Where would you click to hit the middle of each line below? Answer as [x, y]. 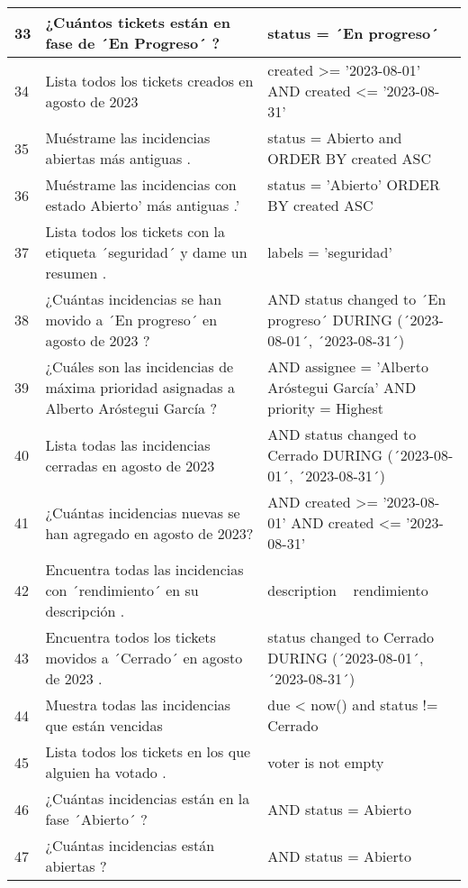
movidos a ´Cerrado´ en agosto [144, 658]
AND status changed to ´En [357, 299]
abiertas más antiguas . [118, 158]
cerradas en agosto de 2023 [130, 465]
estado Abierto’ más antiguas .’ [143, 205]
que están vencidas [104, 725]
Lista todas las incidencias [128, 444]
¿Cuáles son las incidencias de [139, 366]
